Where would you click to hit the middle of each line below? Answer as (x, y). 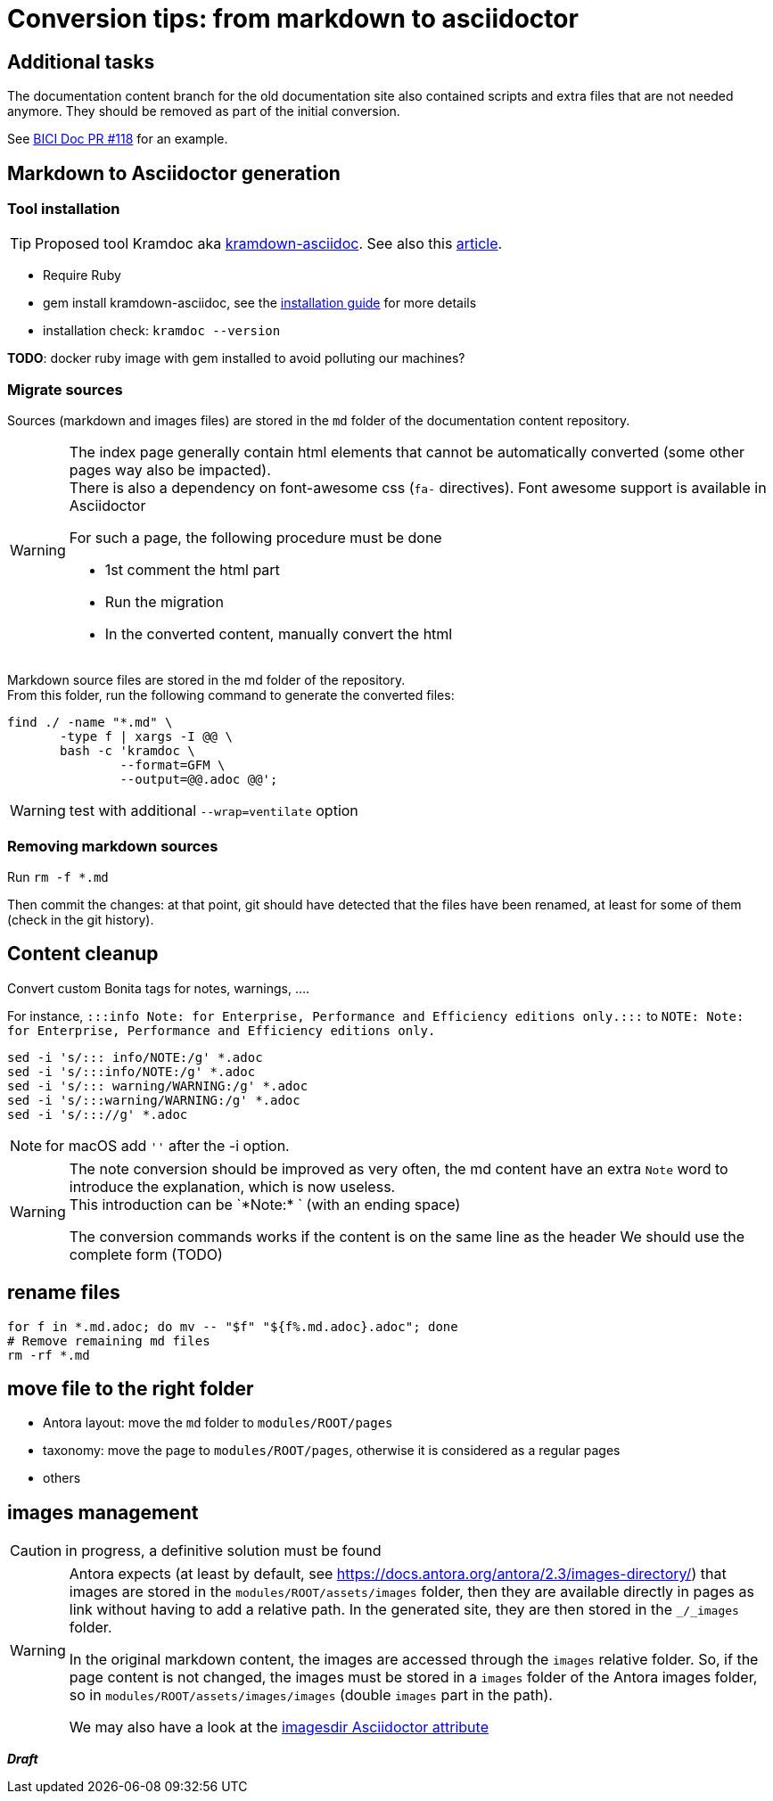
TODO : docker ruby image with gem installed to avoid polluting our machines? (236, 358)
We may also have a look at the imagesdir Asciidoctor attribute (279, 1727)
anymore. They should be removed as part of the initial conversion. (204, 111)
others (62, 1478)
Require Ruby (82, 275)
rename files (64, 1293)
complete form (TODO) (146, 1254)
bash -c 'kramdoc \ (127, 751)
